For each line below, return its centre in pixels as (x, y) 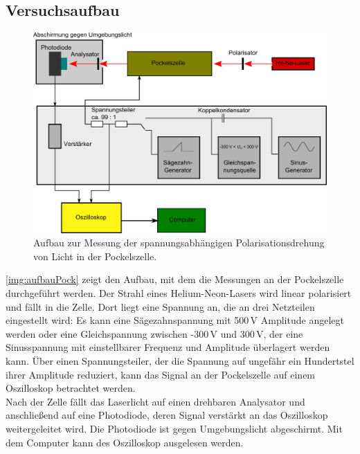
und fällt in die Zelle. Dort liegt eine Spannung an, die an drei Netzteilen (160, 306)
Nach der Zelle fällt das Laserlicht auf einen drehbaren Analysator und (155, 401)
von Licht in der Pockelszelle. (95, 256)
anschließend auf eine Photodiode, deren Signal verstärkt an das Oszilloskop (167, 415)
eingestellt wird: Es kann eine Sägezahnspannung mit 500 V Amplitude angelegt (175, 320)
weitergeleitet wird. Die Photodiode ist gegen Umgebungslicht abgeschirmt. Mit (174, 428)
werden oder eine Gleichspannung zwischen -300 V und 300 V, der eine (154, 333)
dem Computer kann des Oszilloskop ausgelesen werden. (125, 442)
